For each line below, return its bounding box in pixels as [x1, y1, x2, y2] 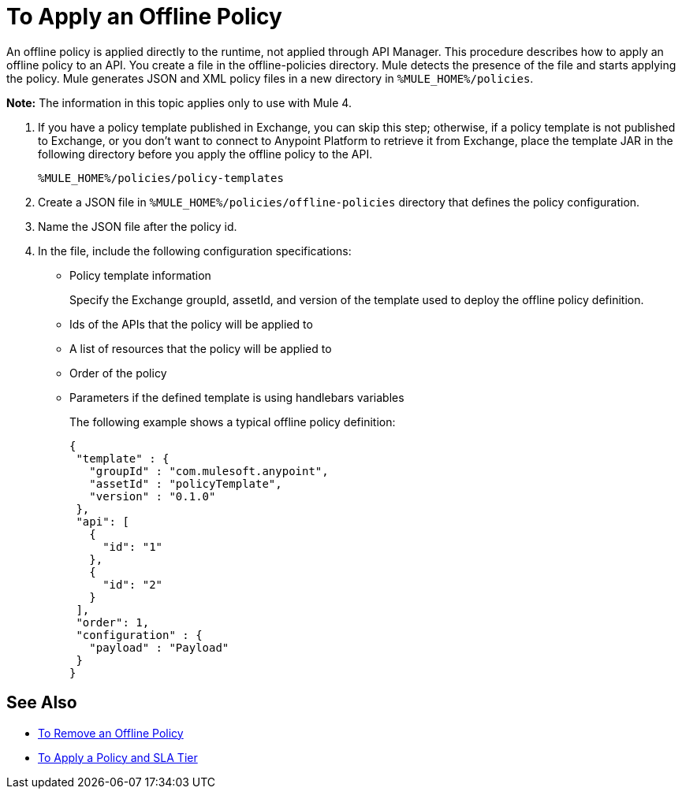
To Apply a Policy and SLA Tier [38, 750, 198, 764]
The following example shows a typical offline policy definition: [69, 414, 396, 429]
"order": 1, [76, 615, 150, 629]
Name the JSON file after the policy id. [38, 219, 237, 233]
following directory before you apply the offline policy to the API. [38, 147, 373, 161]
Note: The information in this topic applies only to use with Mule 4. [6, 95, 352, 110]
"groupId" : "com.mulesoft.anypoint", [89, 464, 329, 477]
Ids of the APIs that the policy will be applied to [69, 317, 313, 331]
